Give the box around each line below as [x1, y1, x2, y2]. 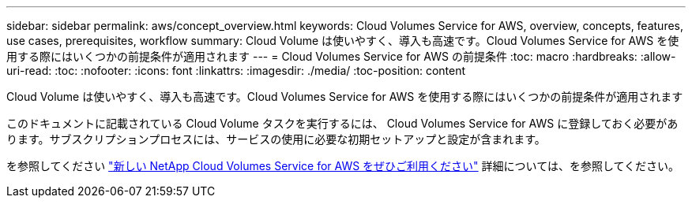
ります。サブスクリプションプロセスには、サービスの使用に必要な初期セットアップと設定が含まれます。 [6, 132, 546, 146]
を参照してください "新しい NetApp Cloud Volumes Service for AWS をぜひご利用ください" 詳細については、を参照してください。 [6, 159, 680, 172]
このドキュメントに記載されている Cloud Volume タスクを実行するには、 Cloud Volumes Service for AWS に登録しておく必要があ [6, 117, 679, 130]
